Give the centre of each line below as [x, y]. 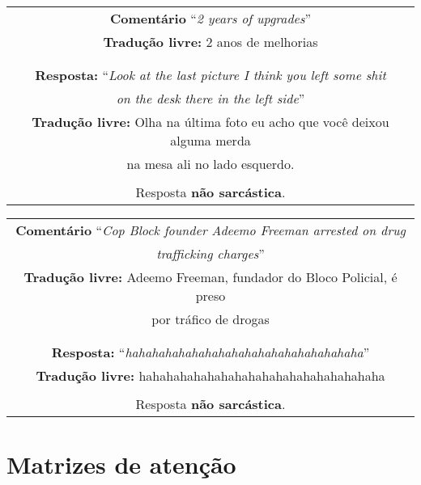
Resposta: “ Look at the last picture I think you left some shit [210, 75]
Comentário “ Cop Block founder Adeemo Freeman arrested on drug [210, 230]
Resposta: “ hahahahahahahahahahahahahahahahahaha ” [210, 352]
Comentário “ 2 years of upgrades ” [210, 18]
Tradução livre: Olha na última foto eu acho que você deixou [210, 122]
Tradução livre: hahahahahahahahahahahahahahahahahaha [210, 375]
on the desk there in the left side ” [210, 98]
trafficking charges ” [210, 253]
